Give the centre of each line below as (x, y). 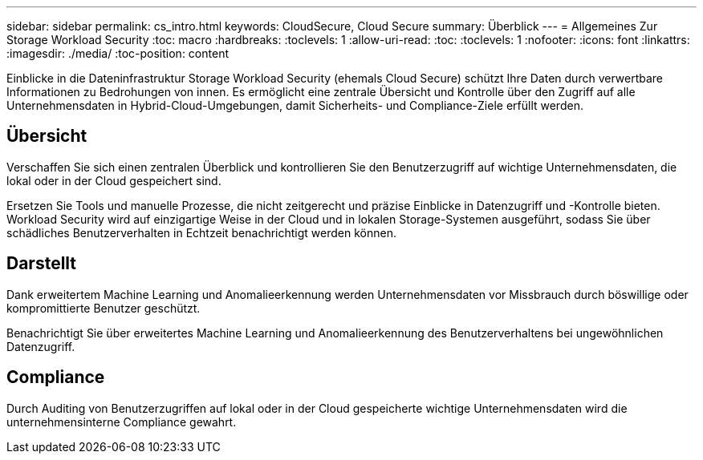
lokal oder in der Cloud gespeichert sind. (114, 180)
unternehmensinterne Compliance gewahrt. (122, 422)
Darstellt (42, 264)
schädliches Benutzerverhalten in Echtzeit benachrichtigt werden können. (201, 232)
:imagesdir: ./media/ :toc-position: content (118, 53)
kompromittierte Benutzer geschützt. (104, 308)
